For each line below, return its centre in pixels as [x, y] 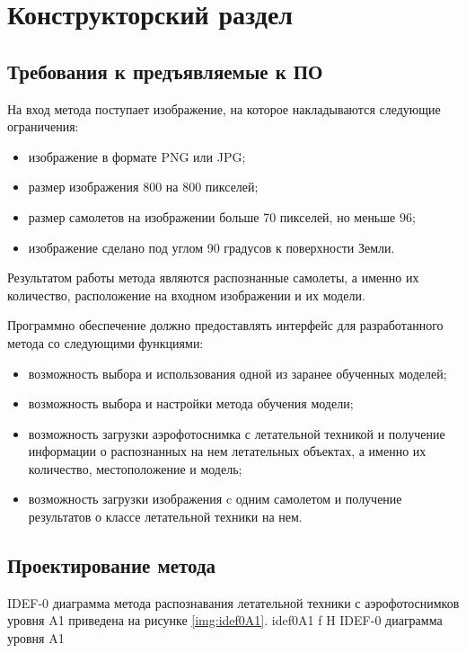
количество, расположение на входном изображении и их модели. [186, 295]
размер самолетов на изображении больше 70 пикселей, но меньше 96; [222, 216]
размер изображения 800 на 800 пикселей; [143, 187]
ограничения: [43, 126]
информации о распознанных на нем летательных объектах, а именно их [227, 451]
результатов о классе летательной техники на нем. [165, 517]
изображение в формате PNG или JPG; [137, 156]
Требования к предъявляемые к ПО [165, 71]
